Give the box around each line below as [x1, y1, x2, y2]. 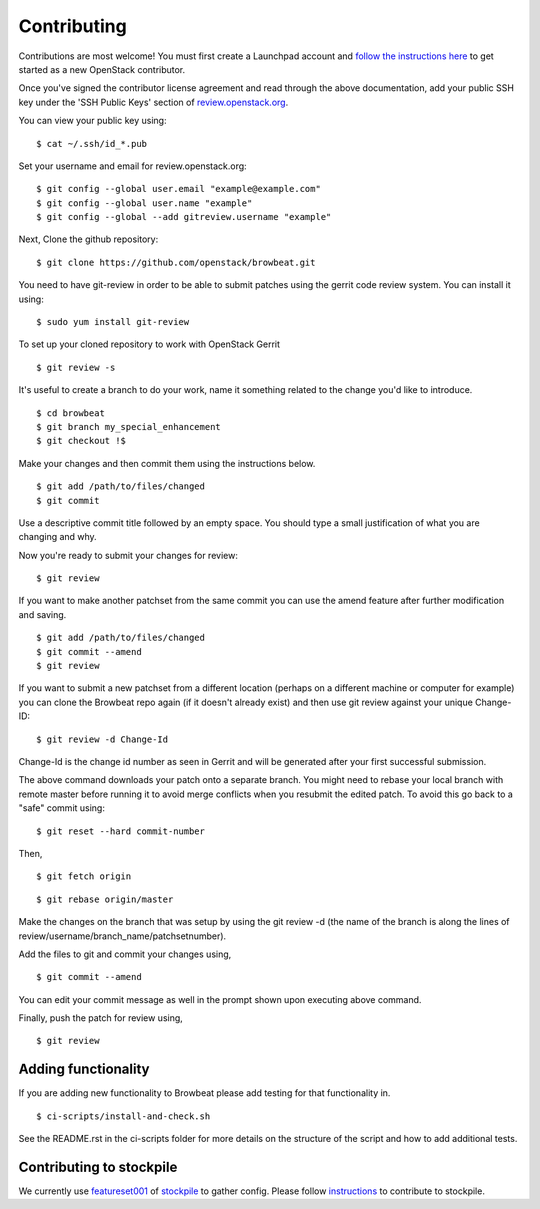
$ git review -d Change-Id [36, 733, 169, 745]
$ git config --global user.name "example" [36, 197, 253, 209]
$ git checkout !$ [36, 435, 127, 447]
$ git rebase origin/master [36, 893, 174, 905]
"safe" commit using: [18, 802, 105, 814]
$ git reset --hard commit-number [36, 825, 205, 837]
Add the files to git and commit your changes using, [18, 948, 232, 960]
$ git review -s [36, 361, 116, 373]
